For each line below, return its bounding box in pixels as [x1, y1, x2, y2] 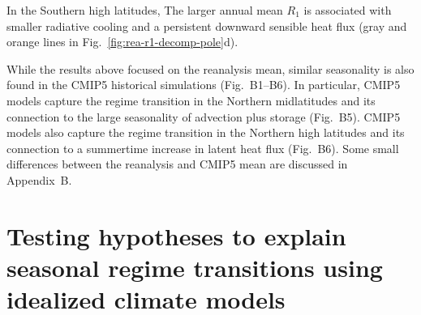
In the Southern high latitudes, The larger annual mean [6, 2, 283, 18]
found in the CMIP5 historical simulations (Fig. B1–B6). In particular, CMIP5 [6, 76, 401, 93]
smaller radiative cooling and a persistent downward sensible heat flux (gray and [6, 17, 407, 34]
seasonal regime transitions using [6, 250, 383, 283]
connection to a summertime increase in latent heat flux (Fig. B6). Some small [6, 139, 399, 156]
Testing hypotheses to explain [6, 219, 346, 252]
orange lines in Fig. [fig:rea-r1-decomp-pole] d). [6, 33, 238, 50]
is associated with [303, 2, 392, 18]
